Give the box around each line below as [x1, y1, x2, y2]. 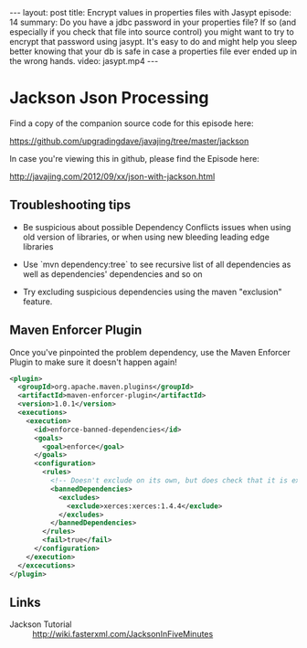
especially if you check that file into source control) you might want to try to [9, 27, 294, 37]
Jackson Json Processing [9, 88, 209, 109]
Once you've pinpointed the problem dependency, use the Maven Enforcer [9, 346, 291, 357]
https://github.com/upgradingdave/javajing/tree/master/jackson [9, 135, 249, 146]
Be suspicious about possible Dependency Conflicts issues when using [22, 221, 291, 232]
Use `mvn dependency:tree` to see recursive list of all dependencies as [22, 259, 291, 270]
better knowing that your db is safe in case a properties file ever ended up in [9, 46, 298, 57]
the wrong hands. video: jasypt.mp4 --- [9, 56, 159, 66]
